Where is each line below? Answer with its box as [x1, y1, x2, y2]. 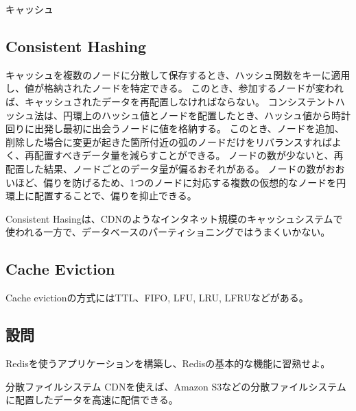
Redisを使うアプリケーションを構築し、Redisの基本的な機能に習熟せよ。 [5, 356, 331, 370]
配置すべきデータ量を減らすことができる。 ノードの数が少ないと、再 [34, 148, 344, 162]
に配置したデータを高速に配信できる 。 [5, 393, 178, 407]
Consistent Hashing [5, 35, 147, 56]
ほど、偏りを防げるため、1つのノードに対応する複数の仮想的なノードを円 [14, 175, 346, 189]
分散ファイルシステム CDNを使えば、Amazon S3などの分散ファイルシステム [5, 379, 346, 393]
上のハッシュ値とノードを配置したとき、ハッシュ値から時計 [82, 108, 351, 122]
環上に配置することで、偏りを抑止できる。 [5, 188, 197, 203]
